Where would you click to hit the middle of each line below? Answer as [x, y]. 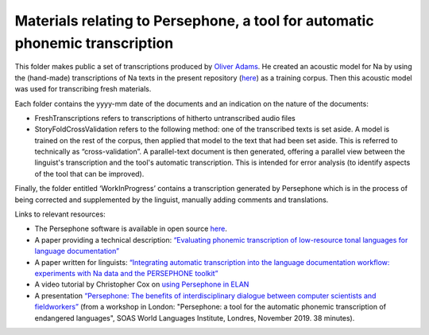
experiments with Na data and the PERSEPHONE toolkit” [126, 273]
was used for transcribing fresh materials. [83, 89]
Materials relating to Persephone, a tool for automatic [194, 21]
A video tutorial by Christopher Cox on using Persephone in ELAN [142, 284]
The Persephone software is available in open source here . [131, 229]
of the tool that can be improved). [89, 173]
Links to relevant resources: [60, 214]
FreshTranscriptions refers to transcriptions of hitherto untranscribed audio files [165, 118]
